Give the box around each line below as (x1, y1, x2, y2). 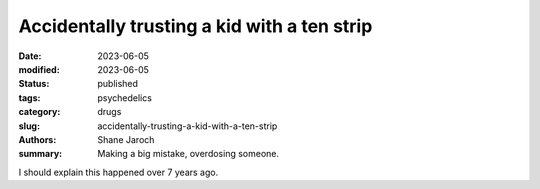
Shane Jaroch (97, 133, 155, 145)
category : (18, 106, 61, 118)
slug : (18, 120, 40, 132)
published (97, 78, 139, 90)
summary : (18, 148, 63, 160)
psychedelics (97, 91, 152, 104)
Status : (18, 78, 50, 90)
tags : (18, 91, 41, 104)
